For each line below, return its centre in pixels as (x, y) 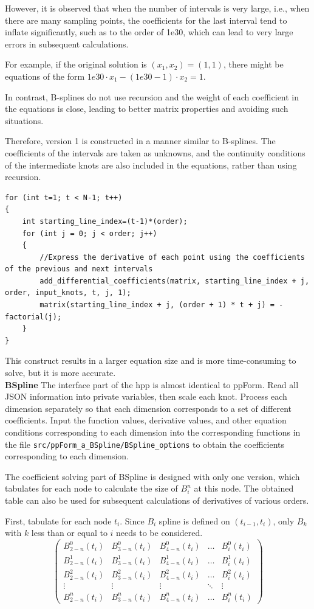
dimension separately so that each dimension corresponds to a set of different (148, 408)
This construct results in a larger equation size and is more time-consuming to (151, 360)
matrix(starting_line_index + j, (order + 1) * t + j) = (157, 305)
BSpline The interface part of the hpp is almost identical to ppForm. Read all (152, 384)
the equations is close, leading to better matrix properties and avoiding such (147, 109)
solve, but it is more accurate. (60, 373)
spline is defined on (194, 520)
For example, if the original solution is (76, 64)
